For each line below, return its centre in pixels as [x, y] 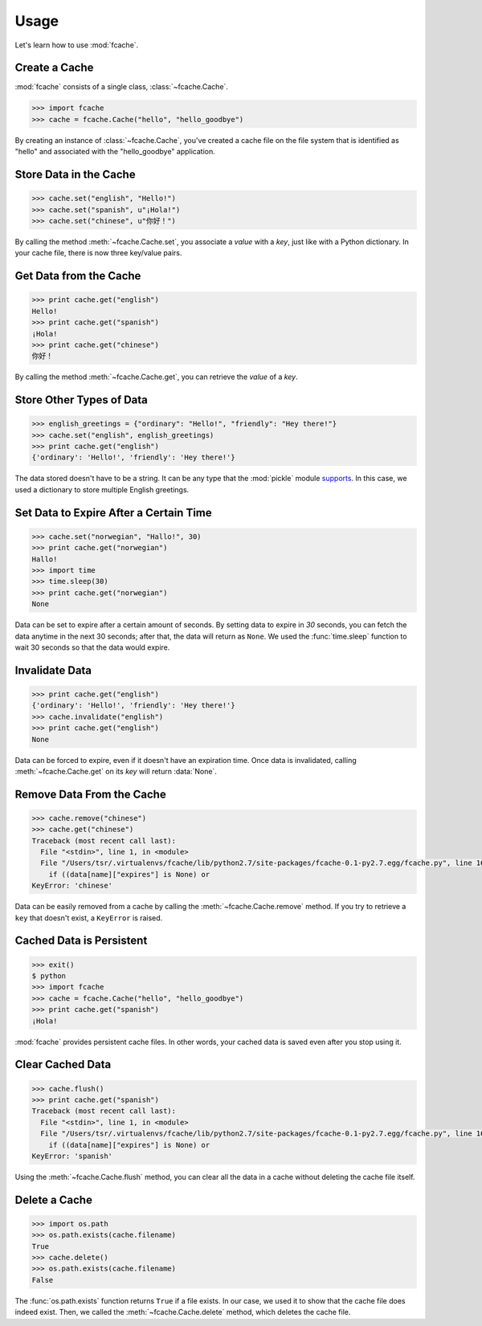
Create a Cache [54, 68]
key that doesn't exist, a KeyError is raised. [89, 918]
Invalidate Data [53, 670]
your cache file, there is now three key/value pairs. [98, 253]
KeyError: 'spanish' [72, 1156]
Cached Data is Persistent [81, 941]
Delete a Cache [53, 1200]
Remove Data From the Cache [90, 794]
